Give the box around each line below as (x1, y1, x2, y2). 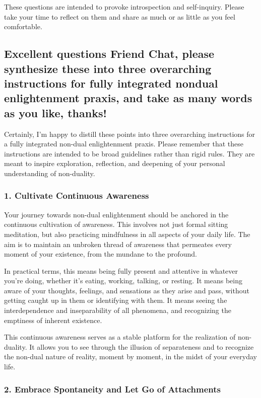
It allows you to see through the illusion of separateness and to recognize (29, 341, 254, 352)
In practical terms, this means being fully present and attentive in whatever (4, 265, 238, 276)
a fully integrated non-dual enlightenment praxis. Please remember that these (4, 138, 244, 149)
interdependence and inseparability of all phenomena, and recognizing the (4, 305, 231, 315)
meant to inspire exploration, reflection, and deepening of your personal (4, 158, 225, 169)
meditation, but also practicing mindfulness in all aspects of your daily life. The (4, 228, 250, 239)
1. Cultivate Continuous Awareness (4, 189, 149, 202)
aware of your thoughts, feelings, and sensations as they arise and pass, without (4, 285, 249, 295)
